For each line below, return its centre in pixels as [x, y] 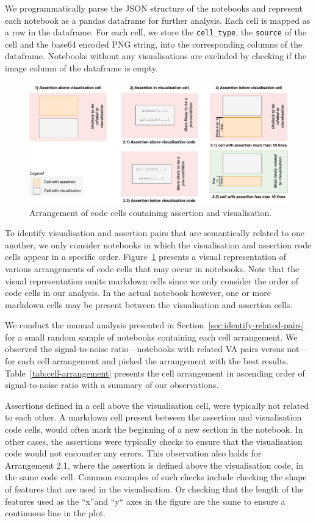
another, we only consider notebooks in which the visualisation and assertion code [158, 244]
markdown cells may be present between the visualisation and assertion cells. [149, 304]
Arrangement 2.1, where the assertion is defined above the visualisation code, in [154, 465]
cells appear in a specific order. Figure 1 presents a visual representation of [145, 257]
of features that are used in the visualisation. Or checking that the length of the [154, 489]
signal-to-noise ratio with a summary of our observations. [112, 385]
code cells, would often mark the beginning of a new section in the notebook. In [154, 429]
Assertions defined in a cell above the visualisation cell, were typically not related [157, 405]
